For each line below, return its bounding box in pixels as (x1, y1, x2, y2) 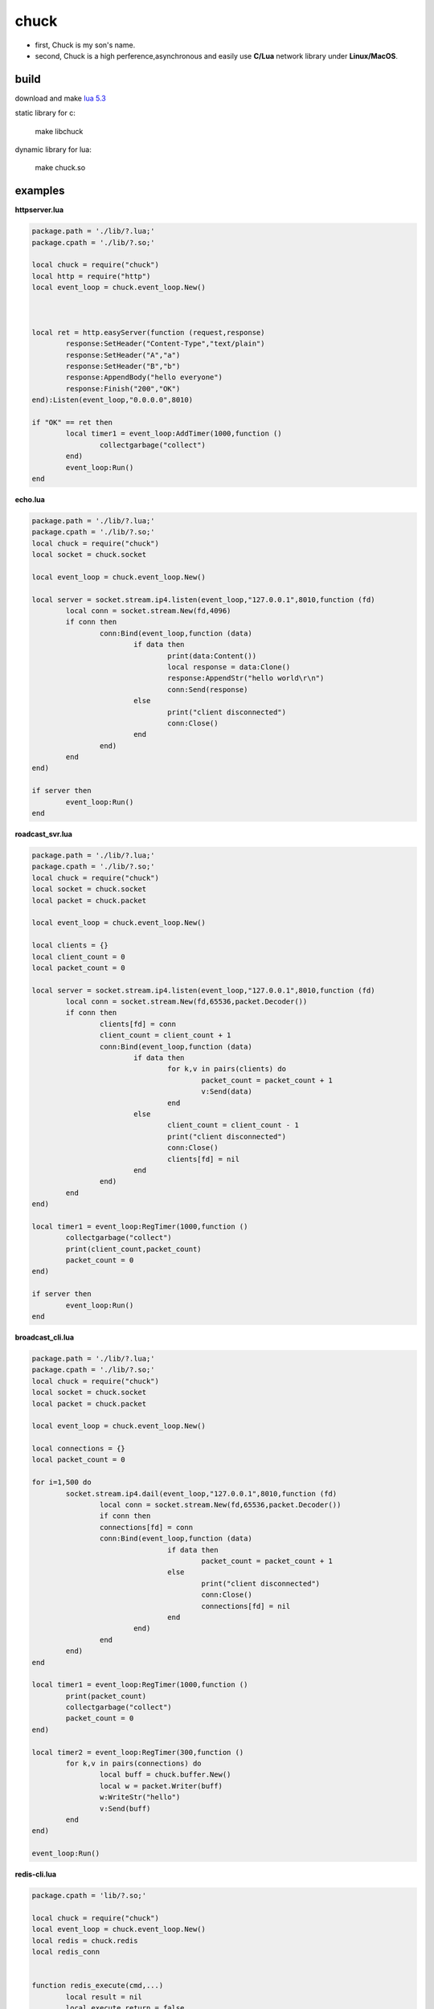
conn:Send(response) (167, 685, 248, 694)
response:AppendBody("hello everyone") (65, 373, 223, 382)
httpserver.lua (14, 205, 64, 215)
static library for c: (14, 108, 76, 118)
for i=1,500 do (31, 1478, 92, 1487)
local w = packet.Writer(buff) (99, 1781, 223, 1790)
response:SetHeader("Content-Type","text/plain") (65, 339, 265, 349)
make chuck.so (35, 163, 86, 173)
